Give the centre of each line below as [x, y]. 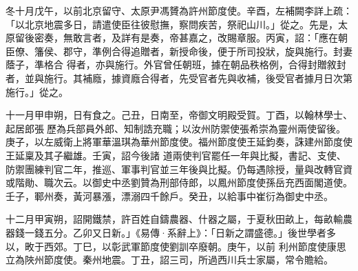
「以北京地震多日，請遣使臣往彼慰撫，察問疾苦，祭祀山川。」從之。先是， [172, 24]
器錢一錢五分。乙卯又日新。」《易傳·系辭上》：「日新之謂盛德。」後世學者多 [171, 232]
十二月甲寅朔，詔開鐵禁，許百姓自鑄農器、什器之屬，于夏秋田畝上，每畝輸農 [179, 219]
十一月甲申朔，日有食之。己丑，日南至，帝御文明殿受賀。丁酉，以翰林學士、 [179, 115]
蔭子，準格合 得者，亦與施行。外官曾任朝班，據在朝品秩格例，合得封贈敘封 [176, 64]
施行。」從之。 [37, 91]
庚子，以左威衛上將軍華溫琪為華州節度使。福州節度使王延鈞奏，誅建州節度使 [179, 142]
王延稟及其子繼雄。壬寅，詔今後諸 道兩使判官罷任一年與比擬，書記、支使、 [176, 155]
